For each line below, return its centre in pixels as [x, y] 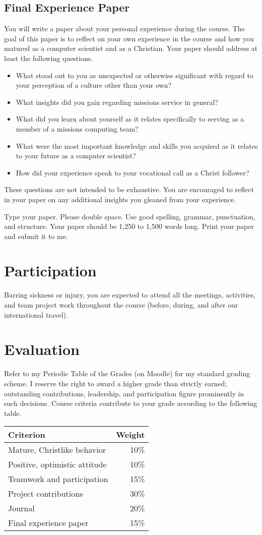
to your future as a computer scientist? [76, 156]
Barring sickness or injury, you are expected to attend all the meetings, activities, [130, 295]
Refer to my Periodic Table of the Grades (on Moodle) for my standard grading [127, 373]
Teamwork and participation [58, 479]
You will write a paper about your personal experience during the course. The [124, 28]
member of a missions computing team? [77, 128]
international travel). [36, 314]
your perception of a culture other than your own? [94, 85]
